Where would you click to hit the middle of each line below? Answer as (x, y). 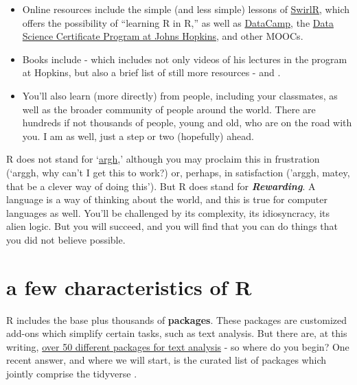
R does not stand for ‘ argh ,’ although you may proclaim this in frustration (163, 159)
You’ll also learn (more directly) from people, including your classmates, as (180, 95)
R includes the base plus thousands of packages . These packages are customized (177, 319)
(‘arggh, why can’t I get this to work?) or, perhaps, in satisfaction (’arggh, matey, (178, 172)
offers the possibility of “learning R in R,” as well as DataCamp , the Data (178, 22)
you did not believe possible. (66, 239)
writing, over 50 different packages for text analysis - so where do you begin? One (178, 346)
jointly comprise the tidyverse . (72, 373)
